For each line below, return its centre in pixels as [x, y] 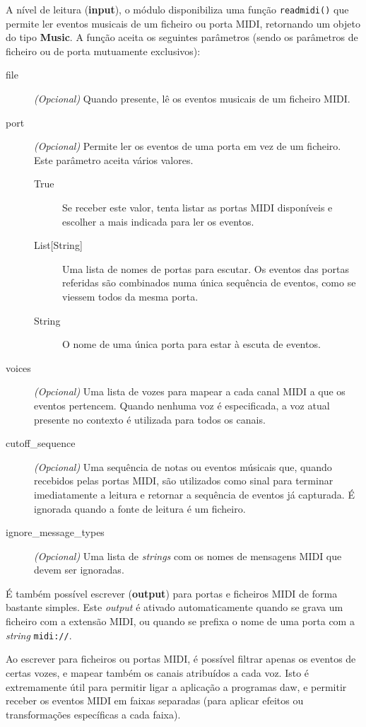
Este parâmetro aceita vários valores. [114, 159]
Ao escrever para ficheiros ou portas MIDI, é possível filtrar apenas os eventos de [181, 659]
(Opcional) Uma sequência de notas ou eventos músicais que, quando [183, 466]
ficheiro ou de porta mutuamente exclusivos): [103, 51]
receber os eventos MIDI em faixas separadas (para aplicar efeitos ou [155, 700]
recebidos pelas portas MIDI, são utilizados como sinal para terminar [184, 481]
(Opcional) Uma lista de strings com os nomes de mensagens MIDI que [188, 556]
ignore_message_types [55, 532]
